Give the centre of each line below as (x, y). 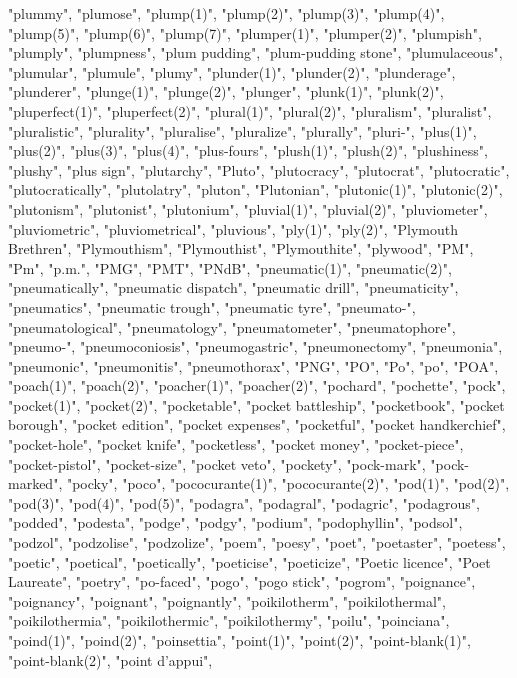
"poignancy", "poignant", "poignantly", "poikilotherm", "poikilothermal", (227, 600)
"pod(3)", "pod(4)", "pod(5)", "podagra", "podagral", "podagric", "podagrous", (244, 502)
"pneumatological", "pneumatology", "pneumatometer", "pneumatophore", (232, 326)
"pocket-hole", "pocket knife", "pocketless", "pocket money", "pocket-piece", (236, 444)
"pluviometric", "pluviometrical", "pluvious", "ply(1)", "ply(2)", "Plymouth (233, 228)
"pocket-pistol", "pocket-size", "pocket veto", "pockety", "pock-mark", (217, 463)
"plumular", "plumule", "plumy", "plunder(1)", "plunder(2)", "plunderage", (232, 71)
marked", (35, 483)
